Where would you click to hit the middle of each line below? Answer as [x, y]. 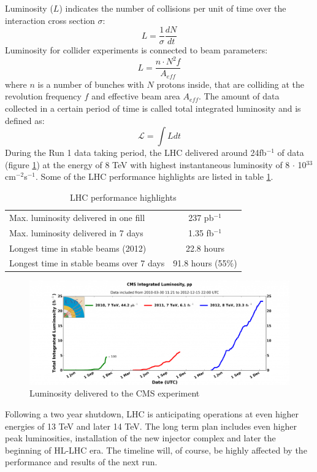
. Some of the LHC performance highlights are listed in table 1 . [155, 176]
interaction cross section [50, 20]
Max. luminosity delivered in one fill [77, 217]
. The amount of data [239, 96]
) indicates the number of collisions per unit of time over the [173, 8]
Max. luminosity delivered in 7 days [76, 232]
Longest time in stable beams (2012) [78, 248]
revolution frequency [43, 96]
